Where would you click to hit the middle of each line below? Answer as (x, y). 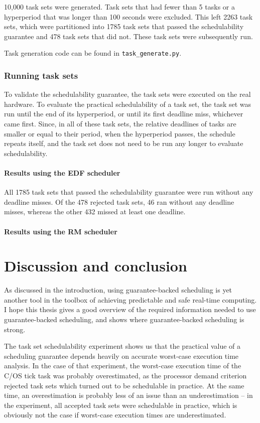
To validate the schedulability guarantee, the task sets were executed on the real (127, 94)
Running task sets (41, 75)
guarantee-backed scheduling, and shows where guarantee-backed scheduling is (124, 319)
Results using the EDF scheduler (62, 173)
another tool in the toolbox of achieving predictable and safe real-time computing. (131, 299)
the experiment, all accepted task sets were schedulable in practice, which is (121, 405)
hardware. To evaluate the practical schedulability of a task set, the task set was (128, 104)
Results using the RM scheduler (61, 231)
